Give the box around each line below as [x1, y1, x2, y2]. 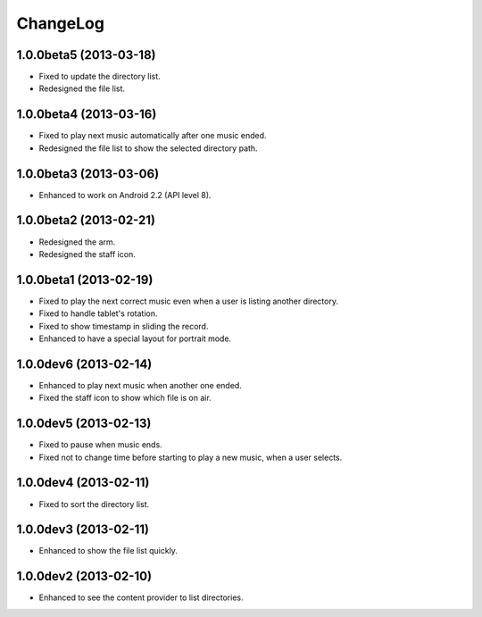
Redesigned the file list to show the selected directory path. [38, 143, 258, 154]
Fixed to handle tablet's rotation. [38, 308, 158, 319]
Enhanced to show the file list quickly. [38, 546, 179, 556]
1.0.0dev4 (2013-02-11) [16, 475, 150, 490]
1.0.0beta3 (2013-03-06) [16, 166, 160, 181]
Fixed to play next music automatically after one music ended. [38, 130, 267, 141]
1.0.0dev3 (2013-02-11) [16, 522, 150, 538]
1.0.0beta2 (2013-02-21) [16, 213, 156, 228]
